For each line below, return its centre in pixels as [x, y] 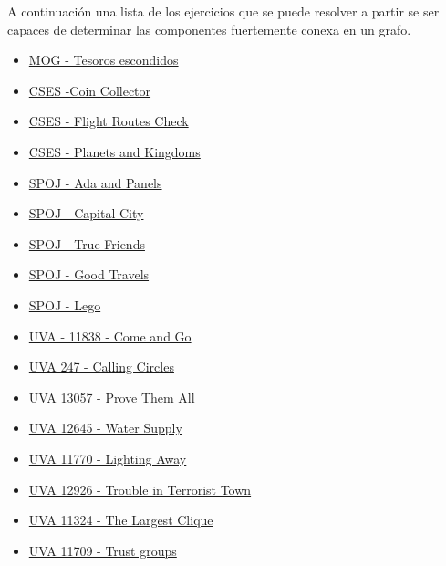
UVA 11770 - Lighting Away [108, 458]
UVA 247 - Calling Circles [101, 367]
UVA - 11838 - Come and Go [110, 335]
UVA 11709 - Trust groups [103, 550]
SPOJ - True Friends [87, 243]
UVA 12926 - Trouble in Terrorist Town [140, 489]
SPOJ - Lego [65, 304]
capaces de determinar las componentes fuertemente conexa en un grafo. [209, 29]
